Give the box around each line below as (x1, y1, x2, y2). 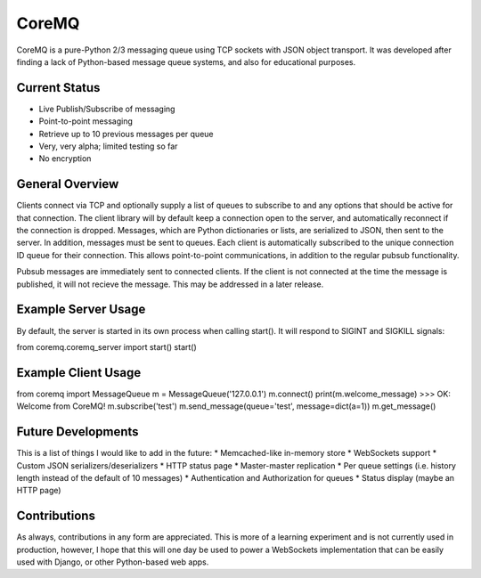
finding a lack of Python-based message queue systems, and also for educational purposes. (16, 56, 356, 67)
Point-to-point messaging (38, 116, 133, 126)
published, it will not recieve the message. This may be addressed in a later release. (16, 279, 324, 289)
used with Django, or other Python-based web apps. (16, 557, 209, 567)
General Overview (16, 176, 119, 191)
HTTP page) (16, 485, 61, 496)
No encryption (38, 153, 92, 164)
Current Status (16, 80, 101, 95)
